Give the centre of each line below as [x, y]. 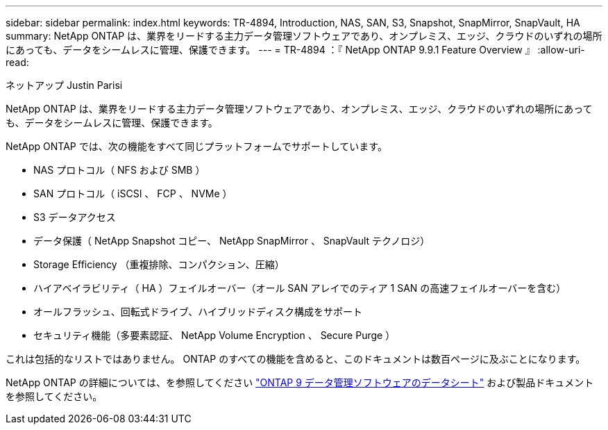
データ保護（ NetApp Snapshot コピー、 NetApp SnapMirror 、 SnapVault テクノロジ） [232, 241]
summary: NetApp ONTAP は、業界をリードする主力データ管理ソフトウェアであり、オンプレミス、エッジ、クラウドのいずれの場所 [304, 36]
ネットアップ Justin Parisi [64, 85]
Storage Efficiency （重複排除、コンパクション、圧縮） [159, 264]
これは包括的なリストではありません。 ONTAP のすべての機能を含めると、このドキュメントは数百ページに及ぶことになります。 [296, 359]
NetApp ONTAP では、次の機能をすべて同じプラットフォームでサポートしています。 [196, 146]
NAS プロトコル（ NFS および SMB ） [119, 170]
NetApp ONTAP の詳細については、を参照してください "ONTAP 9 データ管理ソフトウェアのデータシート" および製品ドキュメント [300, 382]
